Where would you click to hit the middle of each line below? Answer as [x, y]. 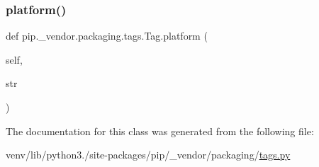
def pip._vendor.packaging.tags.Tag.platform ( [107, 36]
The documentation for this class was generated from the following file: [160, 131]
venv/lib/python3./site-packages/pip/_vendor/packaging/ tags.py [148, 155]
